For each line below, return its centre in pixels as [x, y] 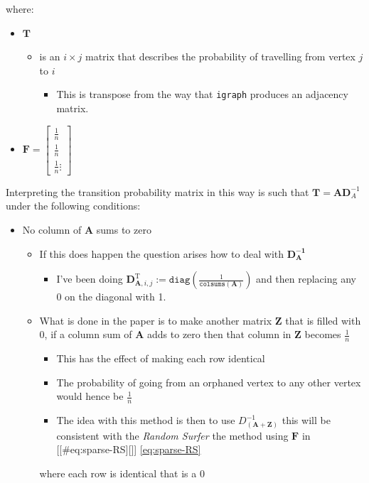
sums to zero [124, 229]
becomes [323, 334]
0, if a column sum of [86, 334]
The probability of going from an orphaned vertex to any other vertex [209, 382]
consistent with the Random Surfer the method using [172, 435]
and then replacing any [306, 279]
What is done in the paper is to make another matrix [156, 320]
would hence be [90, 396]
